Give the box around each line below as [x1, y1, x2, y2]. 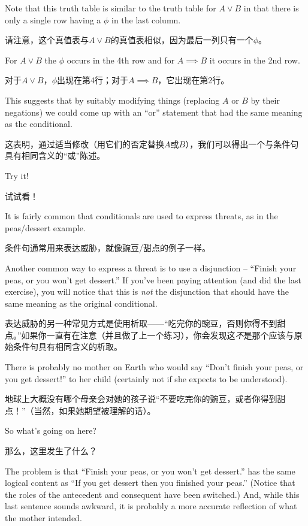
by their [250, 93, 280, 106]
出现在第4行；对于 [57, 74, 129, 86]
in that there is [243, 2, 299, 14]
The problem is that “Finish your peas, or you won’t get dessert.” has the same [5, 464, 295, 477]
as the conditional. [5, 117, 73, 130]
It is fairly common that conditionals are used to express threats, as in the [5, 210, 278, 222]
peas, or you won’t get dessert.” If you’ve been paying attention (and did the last [5, 273, 302, 286]
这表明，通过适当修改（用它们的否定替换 [5, 137, 164, 150]
